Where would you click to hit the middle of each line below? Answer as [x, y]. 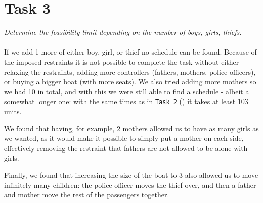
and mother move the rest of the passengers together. [87, 195]
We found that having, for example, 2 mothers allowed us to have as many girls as [131, 128]
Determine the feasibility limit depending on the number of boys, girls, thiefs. [123, 32]
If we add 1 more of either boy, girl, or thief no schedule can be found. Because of [130, 52]
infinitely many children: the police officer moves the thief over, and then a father [130, 185]
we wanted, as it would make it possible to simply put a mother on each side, [124, 138]
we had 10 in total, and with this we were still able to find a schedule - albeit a [127, 91]
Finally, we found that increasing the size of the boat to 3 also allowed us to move [131, 174]
